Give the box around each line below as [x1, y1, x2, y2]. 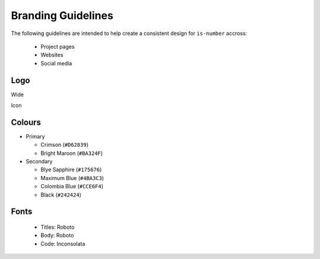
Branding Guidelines [11, 9, 114, 22]
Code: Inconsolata [40, 240, 85, 247]
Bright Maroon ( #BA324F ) [40, 149, 103, 157]
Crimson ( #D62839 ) [40, 141, 89, 149]
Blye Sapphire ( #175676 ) [40, 166, 102, 173]
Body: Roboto [40, 232, 74, 239]
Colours [11, 117, 41, 127]
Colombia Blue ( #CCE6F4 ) [40, 183, 104, 190]
